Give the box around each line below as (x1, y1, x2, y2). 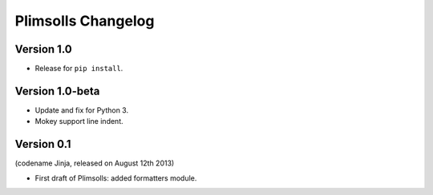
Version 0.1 (14, 137, 71, 151)
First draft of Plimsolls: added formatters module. (34, 173, 197, 183)
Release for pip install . (34, 64, 123, 74)
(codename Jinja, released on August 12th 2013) (14, 158, 175, 168)
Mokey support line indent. (34, 117, 123, 126)
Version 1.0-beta (14, 84, 100, 97)
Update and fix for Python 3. (34, 105, 128, 115)
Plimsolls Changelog (14, 12, 155, 30)
